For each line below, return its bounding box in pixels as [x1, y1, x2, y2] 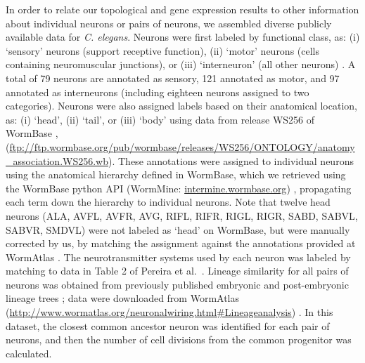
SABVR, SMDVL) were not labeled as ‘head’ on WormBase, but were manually [6, 222, 350, 237]
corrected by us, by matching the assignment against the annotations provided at [6, 236, 356, 251]
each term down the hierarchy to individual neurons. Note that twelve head [6, 194, 331, 209]
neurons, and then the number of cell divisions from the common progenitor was [6, 332, 352, 347]
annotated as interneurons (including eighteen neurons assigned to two [6, 84, 309, 99]
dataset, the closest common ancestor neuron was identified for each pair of [6, 318, 330, 333]
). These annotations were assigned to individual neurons [108, 153, 354, 168]
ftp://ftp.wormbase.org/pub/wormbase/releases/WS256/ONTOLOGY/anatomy [9, 139, 355, 154]
